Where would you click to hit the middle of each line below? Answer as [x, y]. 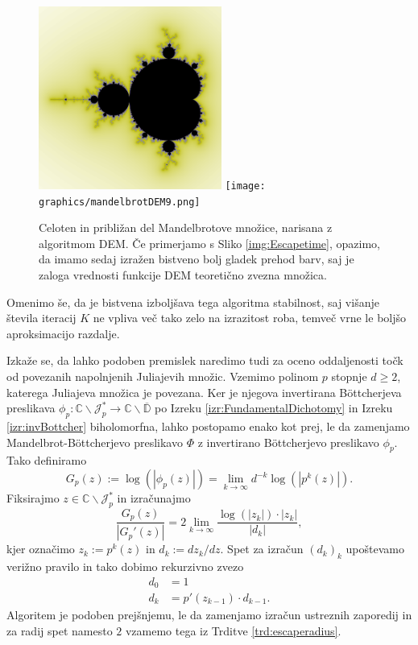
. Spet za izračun [262, 549]
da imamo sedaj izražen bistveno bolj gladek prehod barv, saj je [197, 259]
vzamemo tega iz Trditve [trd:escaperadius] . [233, 630]
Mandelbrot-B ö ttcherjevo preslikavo [95, 442]
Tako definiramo [47, 460]
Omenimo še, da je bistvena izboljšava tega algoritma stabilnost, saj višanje [193, 302]
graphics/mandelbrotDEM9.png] [120, 202]
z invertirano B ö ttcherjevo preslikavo [288, 442]
